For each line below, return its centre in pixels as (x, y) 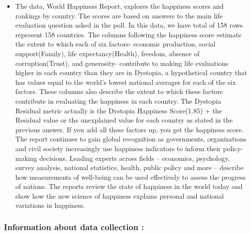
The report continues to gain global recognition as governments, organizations (131, 139)
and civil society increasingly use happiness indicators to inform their (118, 148)
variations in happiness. (50, 205)
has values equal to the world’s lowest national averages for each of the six (125, 82)
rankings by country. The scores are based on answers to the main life (119, 15)
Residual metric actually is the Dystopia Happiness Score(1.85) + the (119, 110)
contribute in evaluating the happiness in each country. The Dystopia (118, 101)
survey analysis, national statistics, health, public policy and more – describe (129, 167)
